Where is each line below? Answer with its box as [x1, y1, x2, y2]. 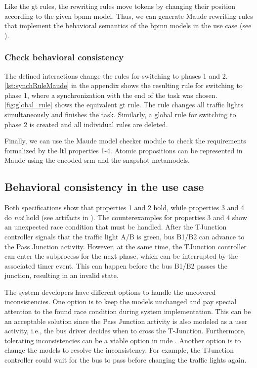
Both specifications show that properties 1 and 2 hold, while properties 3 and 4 [4, 202, 244, 213]
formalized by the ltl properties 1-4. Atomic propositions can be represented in [4, 145, 243, 155]
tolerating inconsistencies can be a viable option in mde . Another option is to [4, 335, 241, 345]
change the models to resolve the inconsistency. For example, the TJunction [4, 345, 234, 355]
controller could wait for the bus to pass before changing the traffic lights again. [4, 355, 247, 365]
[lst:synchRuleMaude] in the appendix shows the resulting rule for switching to [4, 80, 243, 91]
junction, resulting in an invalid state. [4, 270, 119, 280]
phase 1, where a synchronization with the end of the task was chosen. [4, 90, 217, 100]
